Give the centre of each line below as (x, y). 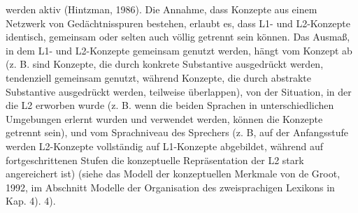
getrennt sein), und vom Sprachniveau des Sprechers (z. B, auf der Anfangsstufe (177, 132)
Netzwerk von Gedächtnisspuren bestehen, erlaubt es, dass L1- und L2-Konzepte (178, 23)
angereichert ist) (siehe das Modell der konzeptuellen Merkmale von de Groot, (173, 174)
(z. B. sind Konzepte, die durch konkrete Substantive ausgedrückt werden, (165, 64)
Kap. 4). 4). (31, 201)
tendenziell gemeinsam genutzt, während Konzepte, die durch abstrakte (158, 77)
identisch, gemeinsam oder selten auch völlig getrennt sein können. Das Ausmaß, (178, 37)
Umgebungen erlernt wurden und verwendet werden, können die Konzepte (164, 118)
